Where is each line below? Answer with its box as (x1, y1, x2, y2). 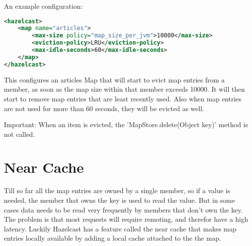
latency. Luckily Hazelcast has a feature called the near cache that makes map (4, 223, 236, 233)
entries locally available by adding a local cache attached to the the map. (4, 233, 221, 243)
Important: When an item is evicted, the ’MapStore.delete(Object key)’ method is (4, 119, 248, 130)
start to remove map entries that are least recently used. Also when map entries (4, 93, 242, 103)
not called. (4, 129, 35, 139)
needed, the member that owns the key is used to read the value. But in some (4, 195, 235, 205)
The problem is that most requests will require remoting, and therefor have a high (4, 214, 249, 224)
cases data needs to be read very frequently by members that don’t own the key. (4, 204, 243, 214)
